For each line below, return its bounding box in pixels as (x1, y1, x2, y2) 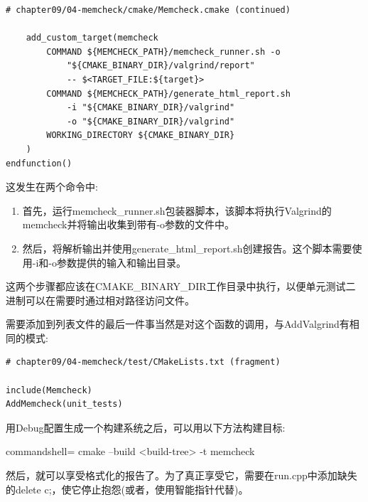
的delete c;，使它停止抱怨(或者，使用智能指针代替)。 (6, 481, 249, 496)
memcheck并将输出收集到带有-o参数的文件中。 (22, 217, 235, 232)
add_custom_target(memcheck (26, 33, 158, 43)
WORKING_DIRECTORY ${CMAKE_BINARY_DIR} (46, 130, 235, 141)
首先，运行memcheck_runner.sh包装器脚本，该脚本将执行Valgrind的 (22, 203, 332, 218)
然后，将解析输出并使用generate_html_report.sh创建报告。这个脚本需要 (22, 240, 352, 255)
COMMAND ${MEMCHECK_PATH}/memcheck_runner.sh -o (46, 46, 281, 57)
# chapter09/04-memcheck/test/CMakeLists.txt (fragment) (6, 357, 281, 368)
